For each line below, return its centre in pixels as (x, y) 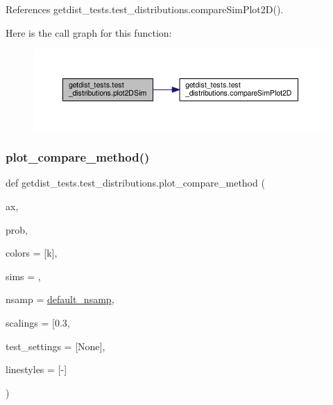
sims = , (23, 276)
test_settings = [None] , (55, 346)
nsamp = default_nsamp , (60, 299)
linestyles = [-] (36, 369)
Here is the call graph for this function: (89, 32)
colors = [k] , (32, 253)
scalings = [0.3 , (38, 322)
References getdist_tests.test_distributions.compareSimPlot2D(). (145, 9)
